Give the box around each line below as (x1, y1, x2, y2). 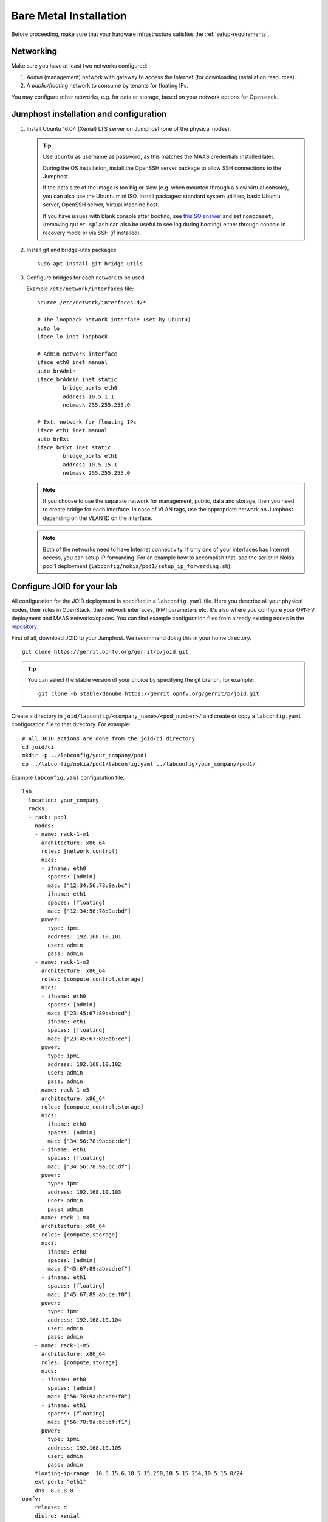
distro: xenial (34, 1512, 80, 1519)
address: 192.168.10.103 (47, 1188, 121, 1196)
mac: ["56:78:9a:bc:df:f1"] (47, 1419, 131, 1426)
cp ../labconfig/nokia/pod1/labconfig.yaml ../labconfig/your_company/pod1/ (22, 760, 256, 767)
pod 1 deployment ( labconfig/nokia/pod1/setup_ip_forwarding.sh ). (43, 563, 232, 570)
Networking (11, 46, 58, 57)
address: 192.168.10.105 (47, 1444, 121, 1451)
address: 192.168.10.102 (47, 1061, 121, 1068)
